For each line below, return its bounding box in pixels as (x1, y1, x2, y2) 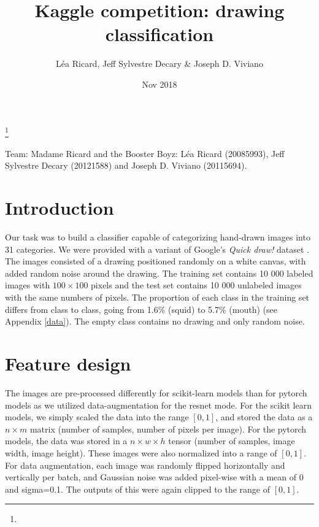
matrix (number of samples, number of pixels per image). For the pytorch (29, 422, 307, 435)
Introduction (5, 195, 114, 220)
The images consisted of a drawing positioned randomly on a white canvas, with (5, 255, 306, 267)
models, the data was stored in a (5, 434, 128, 447)
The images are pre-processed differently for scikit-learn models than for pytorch (5, 386, 307, 399)
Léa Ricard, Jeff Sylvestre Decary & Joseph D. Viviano (56, 57, 263, 70)
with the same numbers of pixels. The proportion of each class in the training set (5, 291, 310, 304)
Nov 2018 (142, 77, 177, 90)
